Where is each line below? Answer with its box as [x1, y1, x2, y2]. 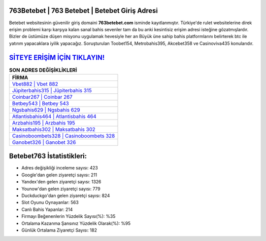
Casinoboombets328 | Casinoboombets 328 [12, 132, 115, 139]
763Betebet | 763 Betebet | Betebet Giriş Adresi [9, 6, 158, 15]
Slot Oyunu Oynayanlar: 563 [21, 200, 79, 205]
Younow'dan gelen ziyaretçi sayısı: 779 [21, 186, 100, 192]
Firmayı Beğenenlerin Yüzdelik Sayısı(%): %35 [21, 213, 116, 219]
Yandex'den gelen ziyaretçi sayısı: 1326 [21, 179, 101, 185]
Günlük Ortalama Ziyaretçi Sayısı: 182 [21, 227, 97, 233]
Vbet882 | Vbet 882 [12, 80, 59, 87]
